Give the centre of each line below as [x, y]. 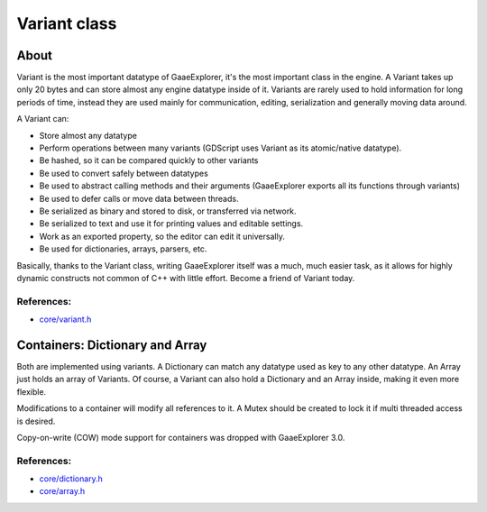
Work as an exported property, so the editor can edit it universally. [162, 236]
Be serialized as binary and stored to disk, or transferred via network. [168, 211]
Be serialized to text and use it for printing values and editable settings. [171, 224]
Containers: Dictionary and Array [112, 345]
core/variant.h [65, 319]
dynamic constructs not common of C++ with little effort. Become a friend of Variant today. [186, 278]
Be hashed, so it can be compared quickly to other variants [149, 160]
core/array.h [62, 491]
